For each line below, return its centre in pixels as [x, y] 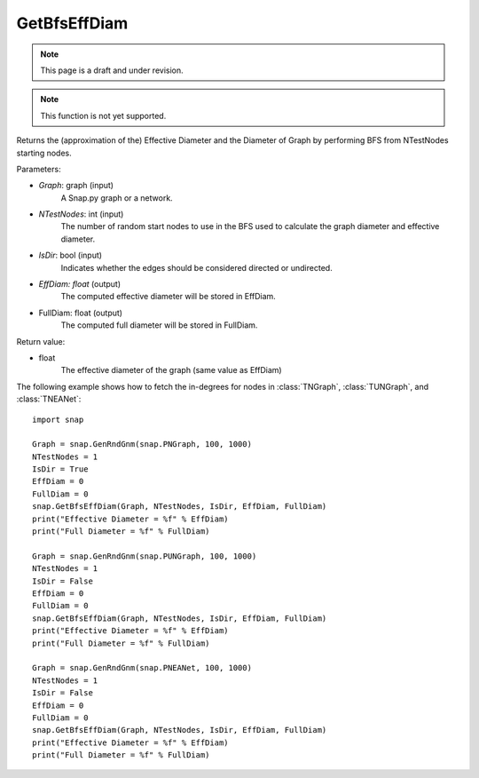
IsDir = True [60, 469]
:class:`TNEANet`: [49, 399]
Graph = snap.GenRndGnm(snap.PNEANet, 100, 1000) [142, 668]
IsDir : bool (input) [70, 255]
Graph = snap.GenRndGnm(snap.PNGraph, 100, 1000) [142, 445]
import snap [58, 419]
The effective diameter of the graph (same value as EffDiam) [172, 370]
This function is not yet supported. [103, 115]
